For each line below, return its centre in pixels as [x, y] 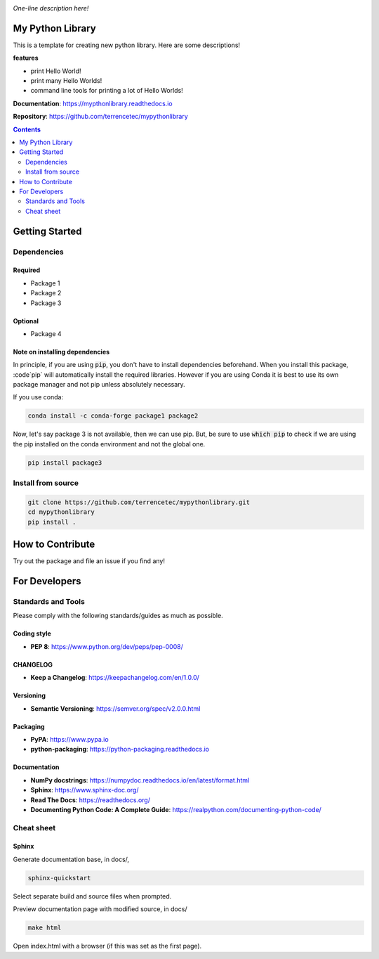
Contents [27, 129]
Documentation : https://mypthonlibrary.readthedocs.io [93, 103]
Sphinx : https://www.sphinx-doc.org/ [85, 790]
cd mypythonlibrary [61, 512]
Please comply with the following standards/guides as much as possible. [118, 616]
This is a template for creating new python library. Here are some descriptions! [127, 45]
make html [45, 928]
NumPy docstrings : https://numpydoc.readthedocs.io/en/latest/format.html [140, 780]
